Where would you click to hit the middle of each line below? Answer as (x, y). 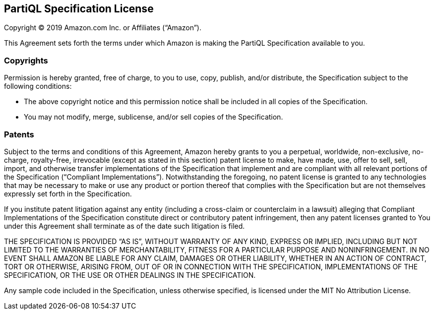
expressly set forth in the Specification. (68, 193)
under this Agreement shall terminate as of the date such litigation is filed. (124, 226)
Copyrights (26, 60)
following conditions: (38, 86)
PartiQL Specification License (79, 9)
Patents (19, 134)
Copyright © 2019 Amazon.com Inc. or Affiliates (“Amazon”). (103, 28)
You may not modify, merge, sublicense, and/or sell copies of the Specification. (154, 117)
